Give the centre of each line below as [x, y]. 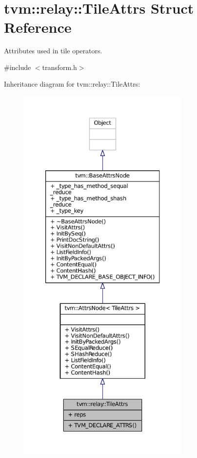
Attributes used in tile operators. [53, 51]
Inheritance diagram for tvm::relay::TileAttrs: [72, 83]
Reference [38, 27]
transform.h [59, 67]
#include [18, 67]
